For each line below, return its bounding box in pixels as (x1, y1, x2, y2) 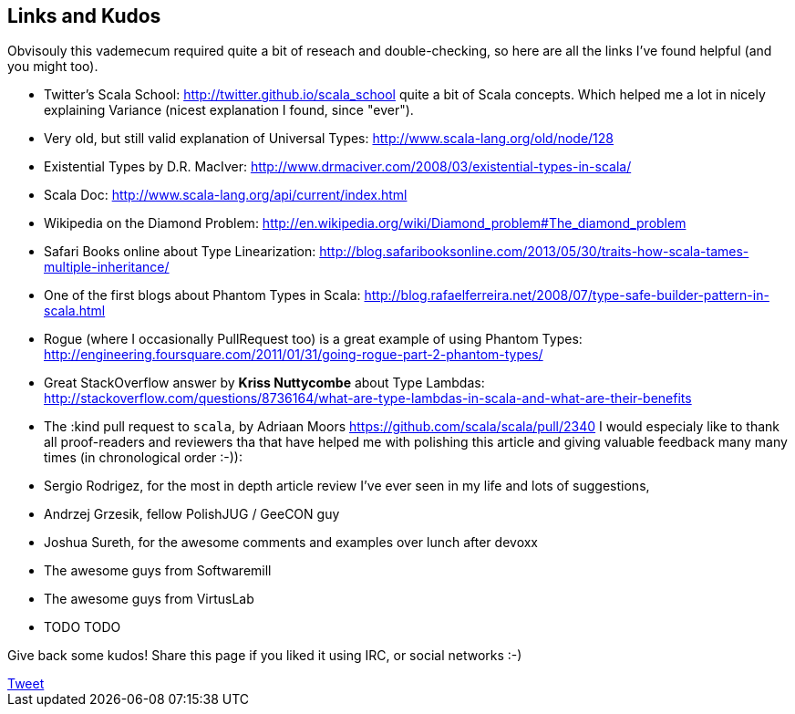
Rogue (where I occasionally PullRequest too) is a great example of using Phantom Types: (44, 331, 583, 347)
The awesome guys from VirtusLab (44, 591, 254, 607)
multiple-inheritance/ (44, 259, 170, 275)
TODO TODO (44, 619, 121, 636)
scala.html (44, 303, 106, 319)
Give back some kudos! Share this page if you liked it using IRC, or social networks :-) (7, 647, 522, 664)
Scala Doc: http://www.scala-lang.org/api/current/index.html (44, 187, 408, 203)
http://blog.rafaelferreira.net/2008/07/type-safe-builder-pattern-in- (364, 287, 769, 304)
